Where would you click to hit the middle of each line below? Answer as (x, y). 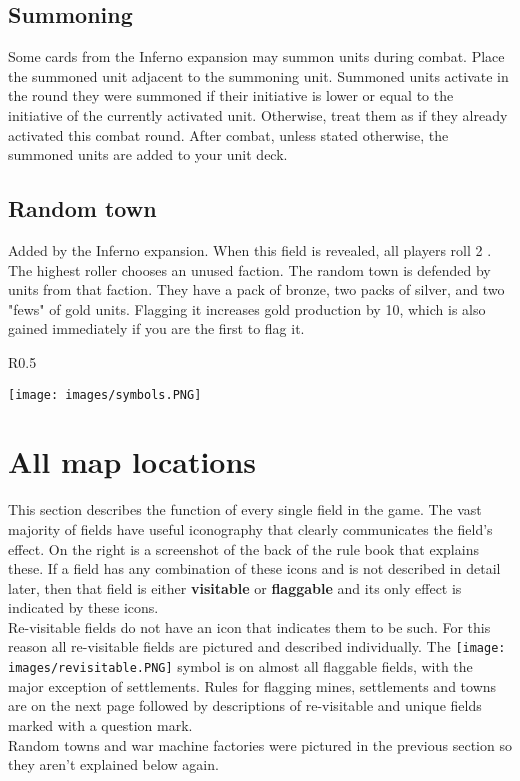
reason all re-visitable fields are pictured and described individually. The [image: (257, 646)
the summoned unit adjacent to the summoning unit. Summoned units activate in (258, 75)
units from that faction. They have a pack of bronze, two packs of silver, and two (256, 289)
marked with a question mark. (100, 724)
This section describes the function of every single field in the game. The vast (245, 509)
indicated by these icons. (83, 607)
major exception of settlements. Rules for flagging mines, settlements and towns (252, 685)
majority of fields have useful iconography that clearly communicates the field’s (250, 528)
